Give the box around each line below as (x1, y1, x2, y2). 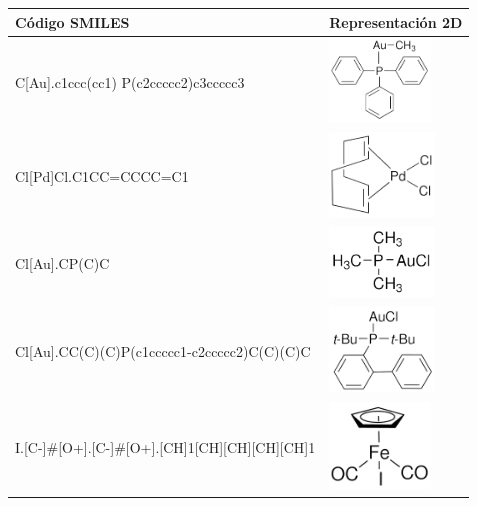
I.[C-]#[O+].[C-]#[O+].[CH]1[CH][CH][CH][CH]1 (15, 436, 316, 457)
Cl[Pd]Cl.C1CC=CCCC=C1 (15, 166, 189, 187)
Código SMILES (15, 11, 130, 32)
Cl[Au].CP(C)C (15, 253, 110, 274)
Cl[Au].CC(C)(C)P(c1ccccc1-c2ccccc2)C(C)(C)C (15, 340, 311, 361)
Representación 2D (329, 11, 463, 32)
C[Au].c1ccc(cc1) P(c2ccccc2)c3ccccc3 (15, 71, 245, 92)
